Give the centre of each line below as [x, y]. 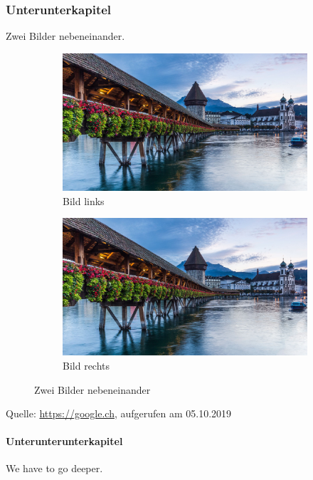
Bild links [84, 200]
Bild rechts [86, 365]
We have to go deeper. [54, 468]
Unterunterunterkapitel [64, 441]
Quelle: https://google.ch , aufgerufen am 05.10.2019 [119, 413]
